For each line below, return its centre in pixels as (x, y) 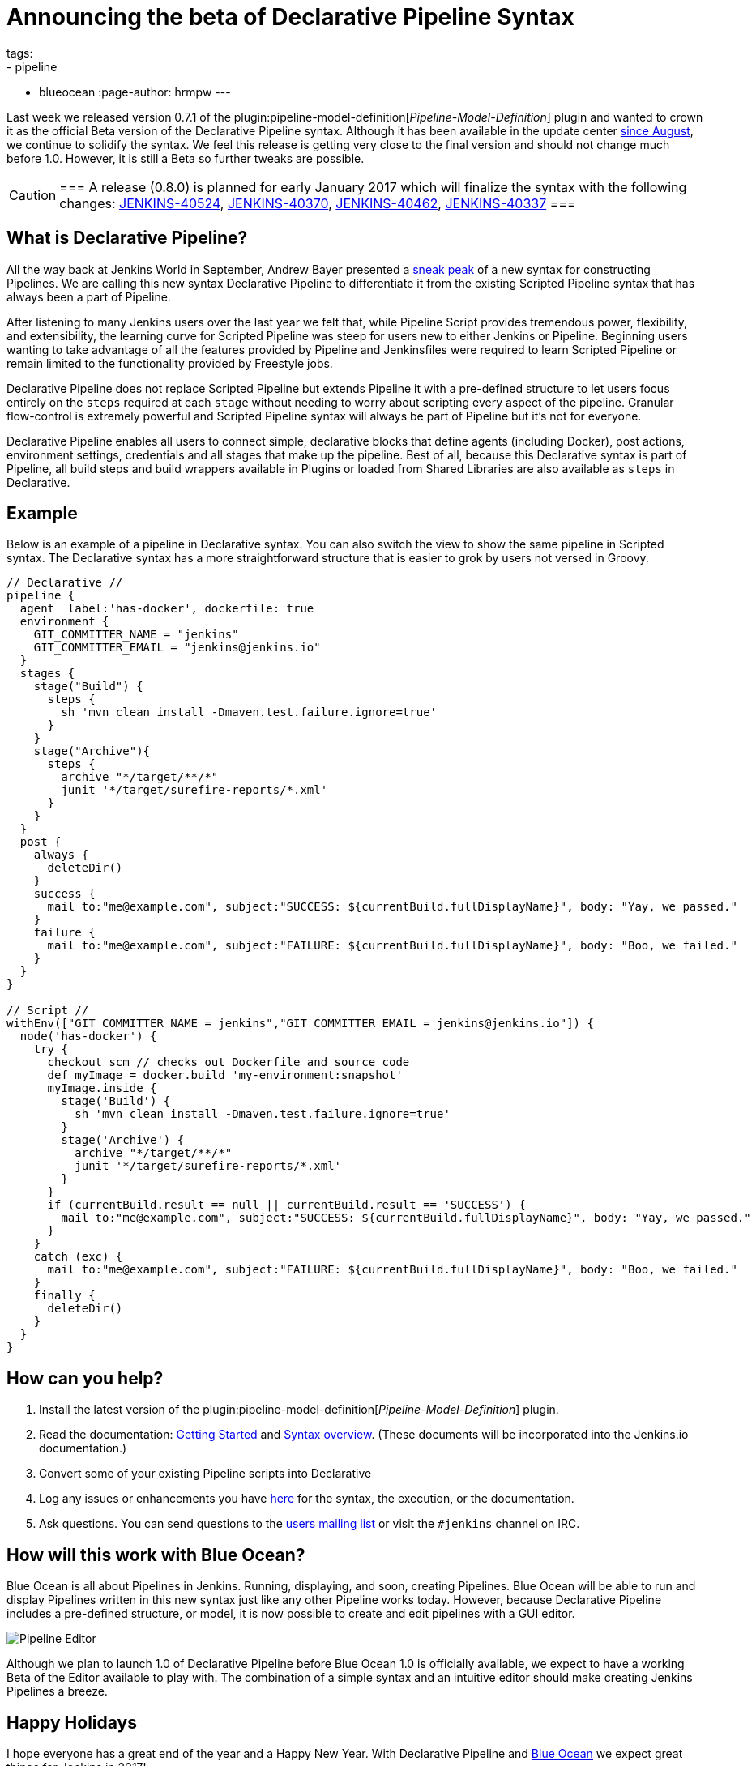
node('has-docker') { (88, 1037)
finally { (64, 1296)
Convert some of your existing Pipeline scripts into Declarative (205, 1474)
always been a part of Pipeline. (89, 296)
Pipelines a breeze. (57, 1691)
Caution (33, 195)
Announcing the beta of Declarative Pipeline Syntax (290, 17)
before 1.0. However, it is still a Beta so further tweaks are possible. (186, 158)
